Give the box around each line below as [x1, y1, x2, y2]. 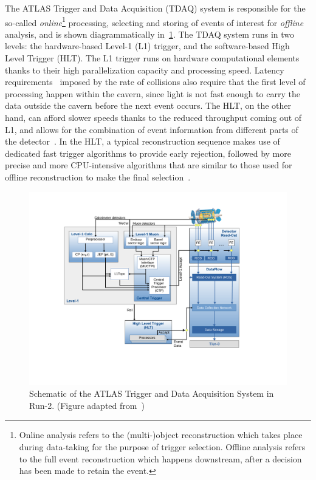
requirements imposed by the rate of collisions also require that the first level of [5, 75, 306, 88]
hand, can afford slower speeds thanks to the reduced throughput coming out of [5, 111, 302, 123]
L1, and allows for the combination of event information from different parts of [5, 123, 298, 135]
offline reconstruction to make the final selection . [5, 170, 191, 183]
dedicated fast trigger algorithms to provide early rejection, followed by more [5, 146, 291, 159]
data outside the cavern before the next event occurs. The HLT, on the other [5, 99, 292, 112]
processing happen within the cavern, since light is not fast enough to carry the [5, 87, 300, 100]
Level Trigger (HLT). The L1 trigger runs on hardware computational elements [5, 52, 300, 64]
